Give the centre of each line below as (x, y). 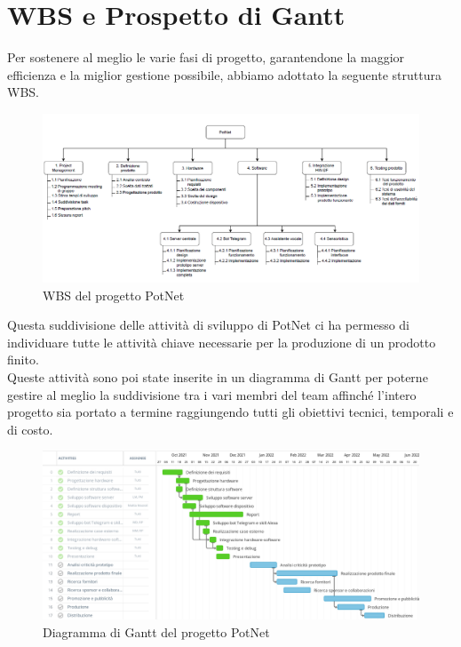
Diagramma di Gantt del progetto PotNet (156, 631)
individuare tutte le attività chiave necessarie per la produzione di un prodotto (222, 342)
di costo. (30, 429)
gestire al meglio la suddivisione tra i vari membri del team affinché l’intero (212, 394)
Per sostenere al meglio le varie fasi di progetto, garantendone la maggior (206, 57)
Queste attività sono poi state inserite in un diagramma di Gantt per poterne (218, 376)
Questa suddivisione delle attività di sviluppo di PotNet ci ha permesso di (208, 325)
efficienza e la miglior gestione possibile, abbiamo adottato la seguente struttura (224, 74)
